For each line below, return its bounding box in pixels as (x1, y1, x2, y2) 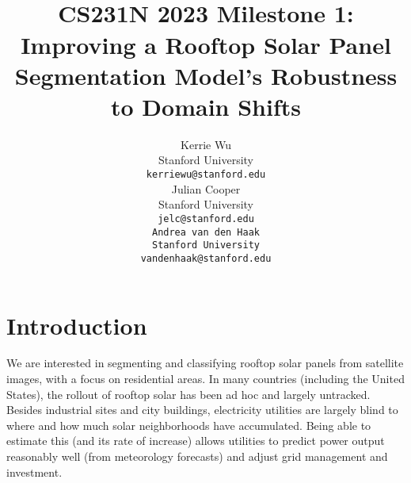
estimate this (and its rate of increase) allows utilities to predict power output (6, 432, 385, 449)
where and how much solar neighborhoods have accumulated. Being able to (6, 416, 371, 433)
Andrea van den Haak (151, 226, 261, 238)
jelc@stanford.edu (158, 213, 254, 224)
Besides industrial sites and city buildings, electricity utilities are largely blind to (6, 401, 398, 418)
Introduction (6, 309, 147, 341)
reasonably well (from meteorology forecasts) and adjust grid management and (6, 448, 388, 465)
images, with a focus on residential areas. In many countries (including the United (6, 370, 405, 387)
